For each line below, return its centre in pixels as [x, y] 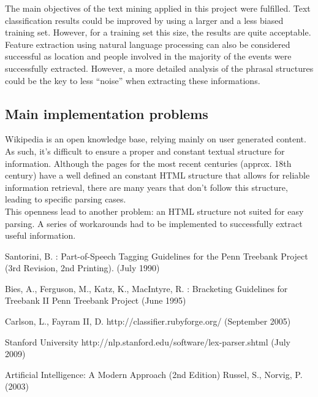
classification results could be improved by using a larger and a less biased [144, 20]
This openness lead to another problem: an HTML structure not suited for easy [154, 211]
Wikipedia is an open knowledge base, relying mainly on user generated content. [156, 139]
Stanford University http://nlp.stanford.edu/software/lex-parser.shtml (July [148, 341]
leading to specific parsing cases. [66, 199]
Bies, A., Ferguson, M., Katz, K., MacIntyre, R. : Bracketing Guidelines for [146, 288]
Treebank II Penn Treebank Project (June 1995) [96, 300]
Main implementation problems [107, 113]
